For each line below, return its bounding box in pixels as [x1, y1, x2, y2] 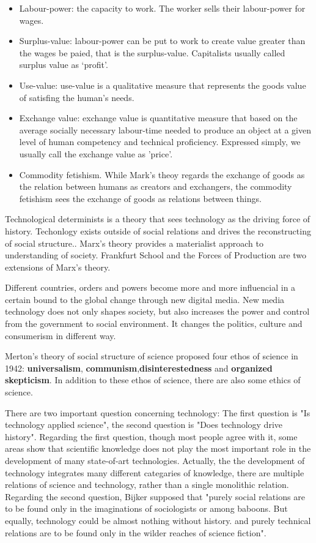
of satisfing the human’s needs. [19, 91, 134, 103]
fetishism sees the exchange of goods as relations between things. [19, 192, 262, 204]
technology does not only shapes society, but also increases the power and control [5, 305, 310, 318]
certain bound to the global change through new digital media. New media [5, 293, 285, 305]
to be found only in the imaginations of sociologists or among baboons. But [5, 502, 288, 515]
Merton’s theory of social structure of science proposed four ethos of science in [5, 350, 298, 362]
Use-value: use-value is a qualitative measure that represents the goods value [19, 78, 306, 91]
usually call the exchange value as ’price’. [19, 147, 173, 160]
